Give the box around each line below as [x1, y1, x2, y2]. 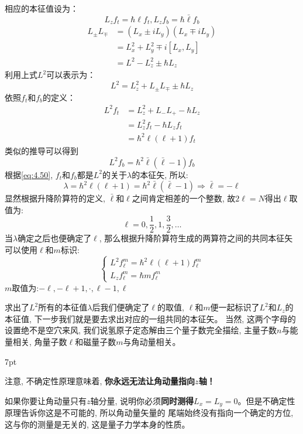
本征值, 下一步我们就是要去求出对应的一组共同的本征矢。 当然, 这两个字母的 [5, 312, 296, 324]
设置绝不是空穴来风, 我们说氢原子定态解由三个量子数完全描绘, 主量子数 [5, 324, 277, 336]
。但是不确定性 [237, 394, 295, 406]
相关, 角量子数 [12, 335, 67, 347]
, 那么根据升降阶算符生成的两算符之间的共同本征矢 [99, 232, 293, 244]
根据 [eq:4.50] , [5, 168, 53, 180]
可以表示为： [46, 69, 96, 81]
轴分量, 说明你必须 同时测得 [90, 394, 194, 406]
